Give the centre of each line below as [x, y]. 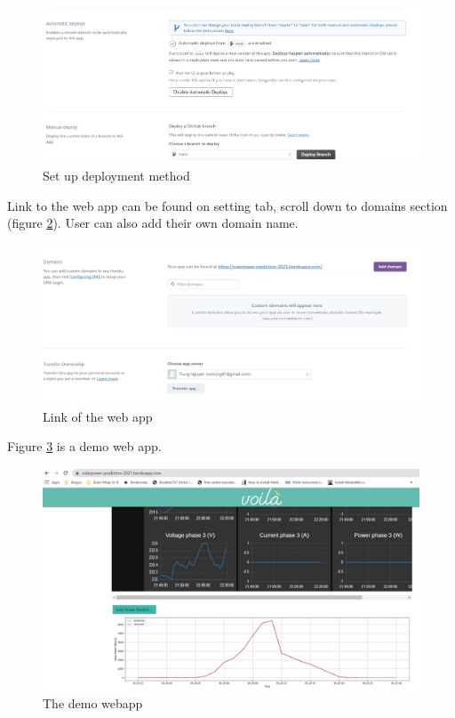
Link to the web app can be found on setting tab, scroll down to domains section [227, 205]
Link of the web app [98, 416]
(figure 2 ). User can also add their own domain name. [153, 223]
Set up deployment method [116, 175]
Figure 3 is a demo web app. [84, 446]
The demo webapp [93, 703]
